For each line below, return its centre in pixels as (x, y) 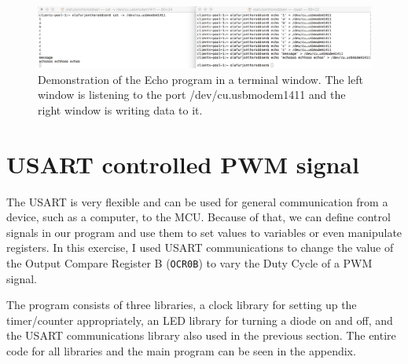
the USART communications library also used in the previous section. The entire (201, 335)
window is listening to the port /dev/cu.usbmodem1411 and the (192, 95)
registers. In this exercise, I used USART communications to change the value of (200, 248)
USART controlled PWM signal (183, 164)
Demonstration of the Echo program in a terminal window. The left (201, 79)
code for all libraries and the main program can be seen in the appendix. (181, 350)
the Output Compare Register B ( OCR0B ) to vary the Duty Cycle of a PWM (189, 262)
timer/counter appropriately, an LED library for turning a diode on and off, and (200, 320)
